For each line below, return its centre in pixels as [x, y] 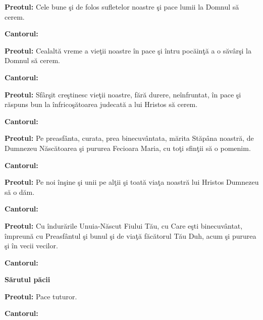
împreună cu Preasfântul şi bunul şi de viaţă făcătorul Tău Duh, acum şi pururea [130, 235]
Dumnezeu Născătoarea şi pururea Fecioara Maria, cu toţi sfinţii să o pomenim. [128, 148]
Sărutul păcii [28, 279]
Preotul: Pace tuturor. [41, 296]
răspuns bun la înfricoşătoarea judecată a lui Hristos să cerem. [101, 104]
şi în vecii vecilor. [31, 246]
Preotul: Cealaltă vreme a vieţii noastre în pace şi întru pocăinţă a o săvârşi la [128, 50]
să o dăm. [20, 192]
